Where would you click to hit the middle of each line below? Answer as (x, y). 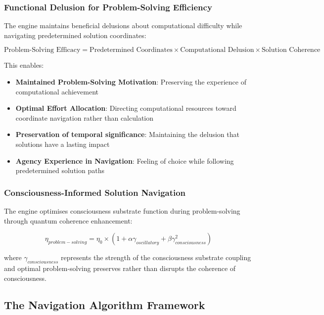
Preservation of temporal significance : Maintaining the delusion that (127, 134)
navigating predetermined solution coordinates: (75, 35)
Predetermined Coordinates (131, 50)
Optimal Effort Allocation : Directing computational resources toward (126, 108)
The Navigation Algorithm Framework (105, 304)
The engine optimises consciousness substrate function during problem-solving (122, 210)
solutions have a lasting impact (63, 144)
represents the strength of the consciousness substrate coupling (156, 257)
